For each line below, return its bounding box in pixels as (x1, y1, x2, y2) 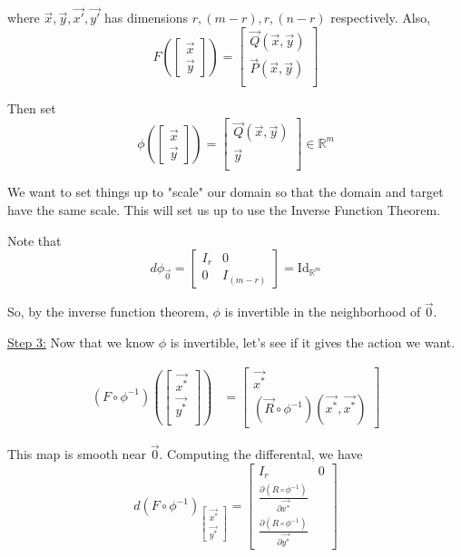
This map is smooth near (7, 445, 147, 464)
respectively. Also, (330, 8, 431, 27)
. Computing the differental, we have (159, 445, 363, 464)
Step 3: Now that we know (7, 333, 155, 352)
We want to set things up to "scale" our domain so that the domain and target (7, 182, 444, 201)
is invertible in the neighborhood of (224, 302, 421, 321)
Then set (7, 99, 56, 118)
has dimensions (104, 8, 189, 27)
